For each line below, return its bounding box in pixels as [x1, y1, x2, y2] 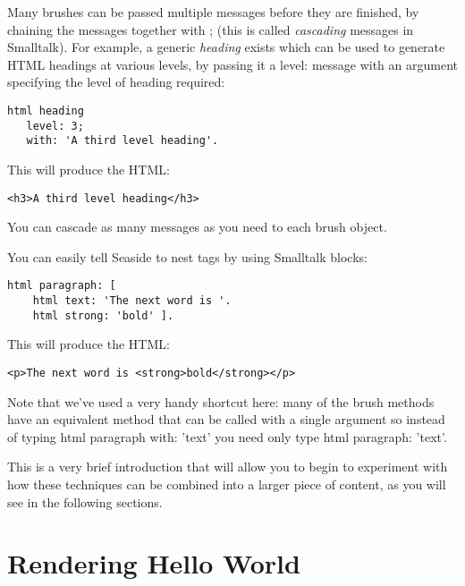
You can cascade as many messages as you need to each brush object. [7, 217, 387, 236]
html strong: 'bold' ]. [32, 309, 174, 322]
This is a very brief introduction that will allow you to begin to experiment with [7, 457, 448, 476]
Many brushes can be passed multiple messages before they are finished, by [7, 3, 419, 21]
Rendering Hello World [7, 545, 300, 582]
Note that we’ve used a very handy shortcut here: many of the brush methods [7, 392, 435, 411]
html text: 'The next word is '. [32, 294, 232, 308]
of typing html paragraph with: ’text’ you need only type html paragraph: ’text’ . [7, 427, 447, 446]
